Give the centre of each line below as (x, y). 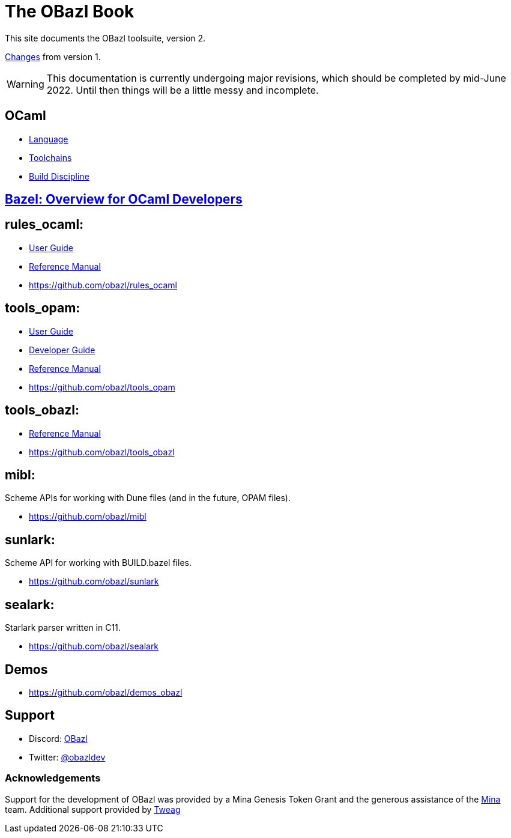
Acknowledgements (53, 778)
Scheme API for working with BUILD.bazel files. (98, 563)
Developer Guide (62, 350)
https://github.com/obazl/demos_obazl (106, 692)
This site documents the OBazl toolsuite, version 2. (105, 38)
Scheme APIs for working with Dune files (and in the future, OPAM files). (148, 498)
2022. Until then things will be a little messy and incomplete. (183, 90)
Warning (26, 84)
